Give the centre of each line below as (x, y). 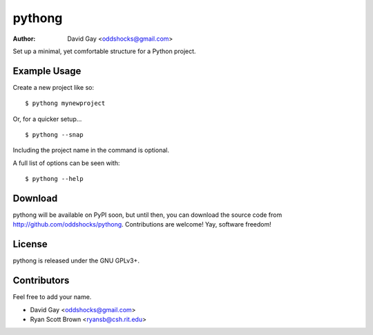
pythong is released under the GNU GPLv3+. (76, 261)
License (30, 244)
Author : (24, 39)
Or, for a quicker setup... (47, 119)
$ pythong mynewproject (65, 103)
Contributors (41, 281)
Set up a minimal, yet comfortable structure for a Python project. (104, 51)
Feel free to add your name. (52, 297)
